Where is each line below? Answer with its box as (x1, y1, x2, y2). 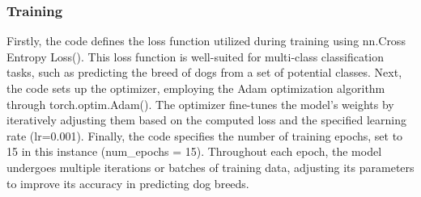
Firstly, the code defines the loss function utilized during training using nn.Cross (6, 32, 406, 49)
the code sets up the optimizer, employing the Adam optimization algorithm (6, 80, 385, 96)
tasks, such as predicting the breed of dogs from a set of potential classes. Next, (6, 64, 402, 81)
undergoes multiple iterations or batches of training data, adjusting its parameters (6, 158, 415, 175)
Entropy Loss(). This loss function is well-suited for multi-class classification (6, 48, 385, 65)
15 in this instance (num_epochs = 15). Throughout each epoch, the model (6, 143, 382, 160)
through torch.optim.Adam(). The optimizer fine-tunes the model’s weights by (6, 95, 394, 112)
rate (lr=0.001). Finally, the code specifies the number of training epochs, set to (6, 127, 403, 144)
